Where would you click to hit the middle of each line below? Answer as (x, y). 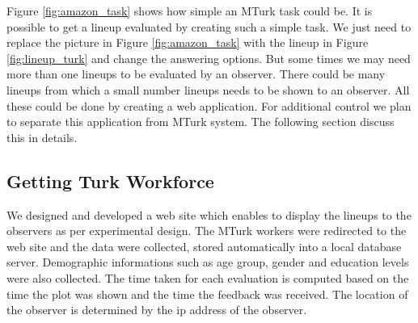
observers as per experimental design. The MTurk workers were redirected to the (207, 231)
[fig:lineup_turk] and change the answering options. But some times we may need (209, 58)
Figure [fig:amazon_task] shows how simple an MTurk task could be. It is (190, 10)
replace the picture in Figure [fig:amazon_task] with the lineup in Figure (188, 42)
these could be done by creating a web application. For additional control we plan (209, 105)
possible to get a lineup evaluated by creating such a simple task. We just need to (209, 26)
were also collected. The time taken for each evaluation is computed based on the (208, 277)
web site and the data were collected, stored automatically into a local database (204, 246)
